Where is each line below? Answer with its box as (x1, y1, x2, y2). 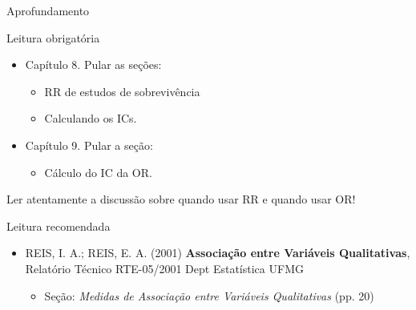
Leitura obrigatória (6, 29, 100, 46)
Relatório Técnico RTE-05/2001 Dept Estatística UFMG (25, 260, 304, 276)
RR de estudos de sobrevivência (44, 83, 200, 99)
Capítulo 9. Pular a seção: (25, 136, 153, 153)
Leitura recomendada (6, 217, 111, 234)
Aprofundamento (6, 2, 90, 18)
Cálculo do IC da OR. (44, 163, 152, 180)
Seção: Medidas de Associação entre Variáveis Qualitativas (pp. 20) (44, 287, 374, 304)
